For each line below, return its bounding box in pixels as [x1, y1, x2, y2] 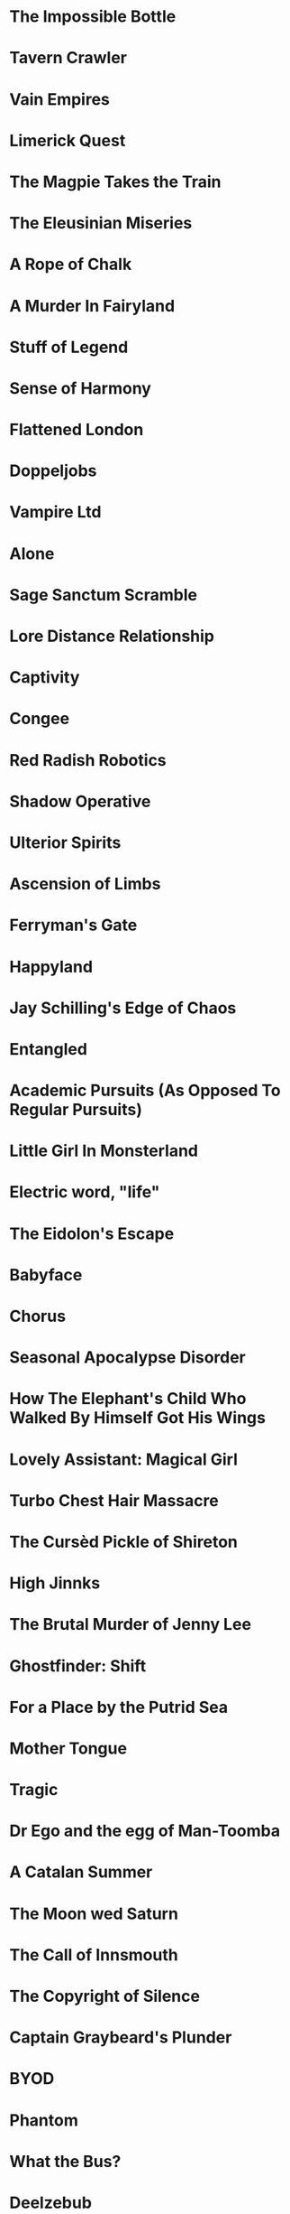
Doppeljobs [9, 460, 97, 481]
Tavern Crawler [9, 48, 128, 69]
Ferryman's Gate [9, 915, 138, 935]
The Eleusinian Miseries [9, 213, 193, 234]
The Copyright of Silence [9, 1986, 201, 2006]
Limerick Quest [9, 130, 126, 151]
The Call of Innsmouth [9, 1944, 178, 1965]
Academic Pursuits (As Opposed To [9, 1081, 281, 1101]
